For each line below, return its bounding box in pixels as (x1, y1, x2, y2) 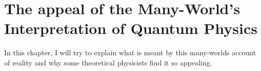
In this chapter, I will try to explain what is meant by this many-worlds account (4, 47, 256, 58)
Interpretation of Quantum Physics (4, 18, 258, 39)
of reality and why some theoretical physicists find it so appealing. (4, 57, 212, 67)
